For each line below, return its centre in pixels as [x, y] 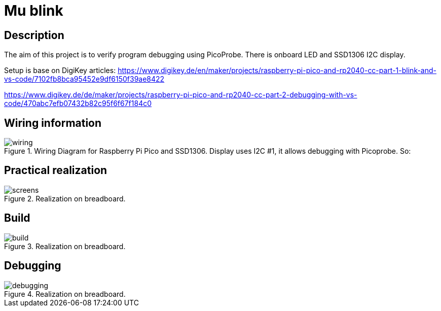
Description [34, 35]
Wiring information [53, 123]
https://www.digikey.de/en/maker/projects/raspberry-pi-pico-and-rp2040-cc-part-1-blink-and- [277, 71]
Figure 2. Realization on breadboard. [65, 198]
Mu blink [34, 11]
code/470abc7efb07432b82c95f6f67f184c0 [78, 103]
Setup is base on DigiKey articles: [60, 71]
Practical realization [56, 170]
